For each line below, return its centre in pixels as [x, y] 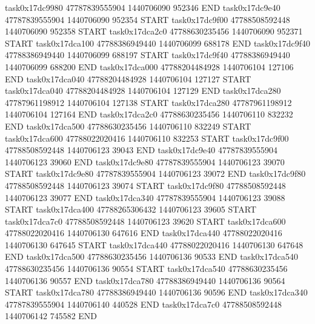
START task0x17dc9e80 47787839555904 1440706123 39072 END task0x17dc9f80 [155, 174]
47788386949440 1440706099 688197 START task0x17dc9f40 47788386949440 [148, 55]
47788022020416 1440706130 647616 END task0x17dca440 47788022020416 [144, 233]
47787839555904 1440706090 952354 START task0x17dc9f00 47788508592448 [148, 19]
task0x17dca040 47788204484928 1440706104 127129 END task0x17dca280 [143, 91]
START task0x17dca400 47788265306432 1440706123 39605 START [131, 209]
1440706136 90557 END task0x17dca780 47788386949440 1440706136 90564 [145, 280]
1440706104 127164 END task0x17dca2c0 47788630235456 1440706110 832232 [149, 114]
